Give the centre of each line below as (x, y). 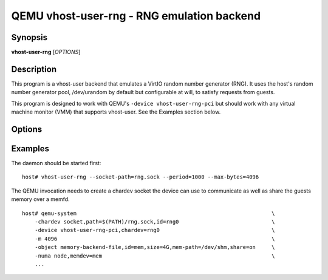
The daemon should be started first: (56, 163)
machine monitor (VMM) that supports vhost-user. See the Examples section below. (116, 112)
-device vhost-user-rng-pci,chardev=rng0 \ (155, 230)
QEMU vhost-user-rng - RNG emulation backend (136, 16)
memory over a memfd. (40, 199)
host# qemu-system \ (149, 213)
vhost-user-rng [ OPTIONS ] (46, 52)
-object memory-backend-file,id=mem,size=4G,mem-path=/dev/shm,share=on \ (155, 247)
